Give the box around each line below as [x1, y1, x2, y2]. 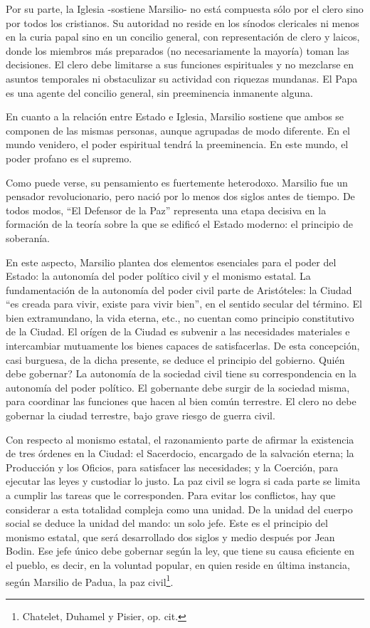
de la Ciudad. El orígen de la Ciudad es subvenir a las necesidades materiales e [6, 324, 350, 339]
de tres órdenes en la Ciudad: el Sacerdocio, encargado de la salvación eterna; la [6, 446, 354, 461]
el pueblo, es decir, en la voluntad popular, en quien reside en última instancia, [6, 557, 350, 572]
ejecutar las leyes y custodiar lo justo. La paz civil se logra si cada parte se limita [6, 473, 361, 488]
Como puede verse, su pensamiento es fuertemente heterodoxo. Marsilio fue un [6, 174, 348, 189]
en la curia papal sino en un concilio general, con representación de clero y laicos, [6, 29, 360, 44]
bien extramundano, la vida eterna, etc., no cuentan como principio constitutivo [6, 310, 354, 325]
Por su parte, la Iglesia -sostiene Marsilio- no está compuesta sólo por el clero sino [6, 1, 364, 16]
